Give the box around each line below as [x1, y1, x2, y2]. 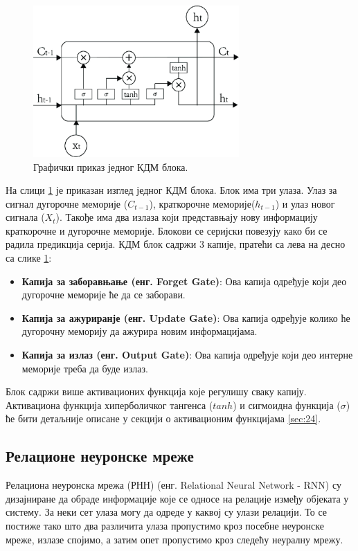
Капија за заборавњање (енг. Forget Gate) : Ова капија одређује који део [21, 273, 347, 288]
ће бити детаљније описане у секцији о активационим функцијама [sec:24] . [6, 411, 321, 426]
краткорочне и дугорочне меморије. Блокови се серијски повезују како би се [6, 223, 328, 237]
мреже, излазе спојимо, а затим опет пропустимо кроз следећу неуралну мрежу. [6, 532, 343, 546]
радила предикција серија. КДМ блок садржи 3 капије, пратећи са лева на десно [6, 237, 346, 251]
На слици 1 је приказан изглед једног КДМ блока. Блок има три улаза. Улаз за [6, 183, 337, 197]
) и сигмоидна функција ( [233, 397, 341, 412]
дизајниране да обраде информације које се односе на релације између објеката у [6, 491, 349, 505]
